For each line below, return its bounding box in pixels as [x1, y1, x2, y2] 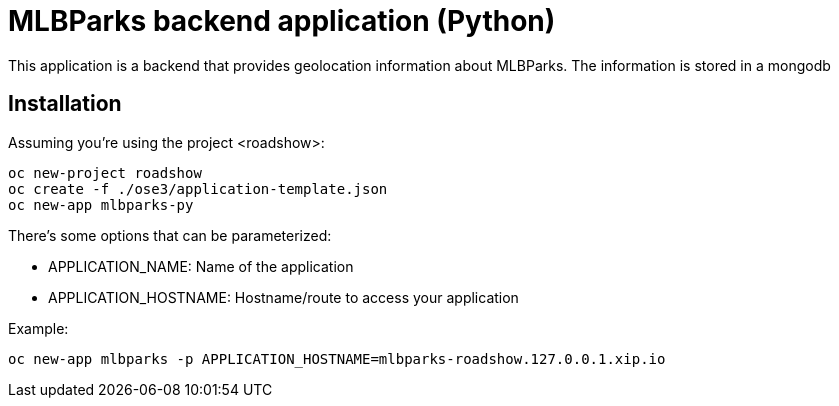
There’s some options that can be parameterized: [8, 226, 332, 244]
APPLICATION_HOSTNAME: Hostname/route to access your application [48, 288, 519, 306]
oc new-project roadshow [8, 164, 202, 181]
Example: [8, 319, 69, 337]
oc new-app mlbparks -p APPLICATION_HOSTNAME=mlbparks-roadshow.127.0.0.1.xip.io [8, 350, 666, 367]
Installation [8, 91, 122, 117]
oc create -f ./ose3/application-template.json [8, 180, 388, 197]
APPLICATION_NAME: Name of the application [48, 257, 354, 275]
